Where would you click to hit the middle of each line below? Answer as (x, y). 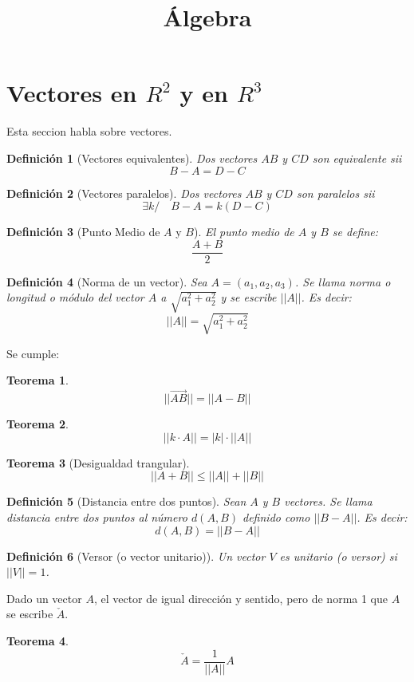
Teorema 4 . (37, 641)
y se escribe (248, 297)
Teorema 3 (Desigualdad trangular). (98, 462)
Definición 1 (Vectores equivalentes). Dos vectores (132, 158)
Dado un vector (44, 598)
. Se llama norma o (343, 281)
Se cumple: (33, 353)
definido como (276, 517)
